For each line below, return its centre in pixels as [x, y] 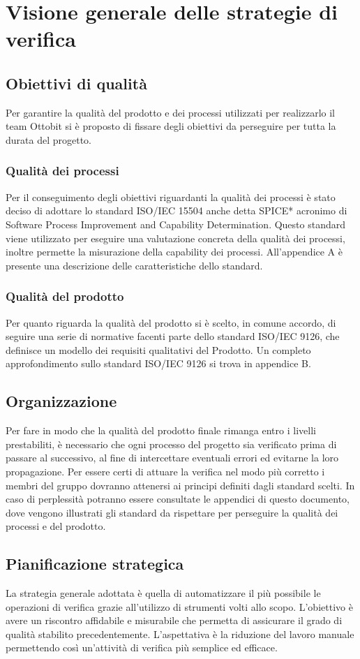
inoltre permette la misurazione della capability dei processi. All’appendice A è [174, 252]
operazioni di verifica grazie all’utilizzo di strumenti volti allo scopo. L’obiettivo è [179, 606]
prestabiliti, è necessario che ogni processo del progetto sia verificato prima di [171, 444]
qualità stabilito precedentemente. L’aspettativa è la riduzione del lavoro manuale [180, 634]
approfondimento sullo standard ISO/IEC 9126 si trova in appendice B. [158, 363]
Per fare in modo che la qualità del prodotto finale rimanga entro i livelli [161, 430]
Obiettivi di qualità [76, 83]
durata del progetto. [48, 139]
